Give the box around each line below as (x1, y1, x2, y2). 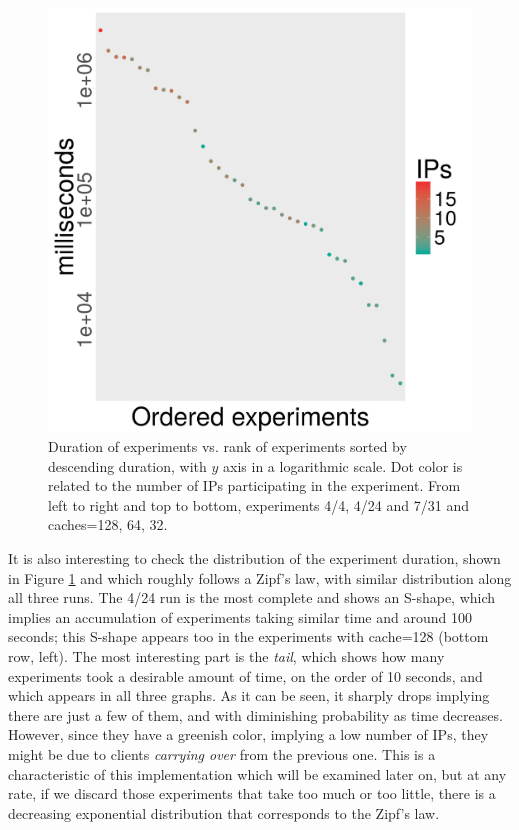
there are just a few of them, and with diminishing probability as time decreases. (8, 704, 503, 725)
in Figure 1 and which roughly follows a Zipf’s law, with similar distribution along (8, 567, 512, 588)
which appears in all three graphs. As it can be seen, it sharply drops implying (8, 685, 490, 706)
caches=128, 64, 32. (48, 514, 168, 535)
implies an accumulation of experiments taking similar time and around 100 (8, 606, 472, 627)
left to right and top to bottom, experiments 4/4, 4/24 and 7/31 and (48, 494, 469, 515)
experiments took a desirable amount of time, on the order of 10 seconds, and (8, 665, 483, 686)
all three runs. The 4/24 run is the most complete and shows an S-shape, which (8, 587, 496, 608)
